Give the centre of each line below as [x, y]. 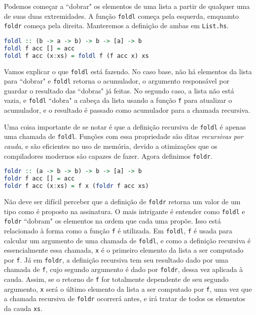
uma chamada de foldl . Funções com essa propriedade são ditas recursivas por [124, 136]
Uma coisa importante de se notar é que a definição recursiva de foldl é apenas [125, 126]
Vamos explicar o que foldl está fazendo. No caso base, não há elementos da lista [128, 71]
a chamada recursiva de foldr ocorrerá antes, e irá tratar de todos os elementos [125, 298]
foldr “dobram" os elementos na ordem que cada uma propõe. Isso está [112, 221]
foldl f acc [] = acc [39, 48]
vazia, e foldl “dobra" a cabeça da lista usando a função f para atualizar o [118, 100]
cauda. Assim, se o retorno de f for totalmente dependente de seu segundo [116, 279]
